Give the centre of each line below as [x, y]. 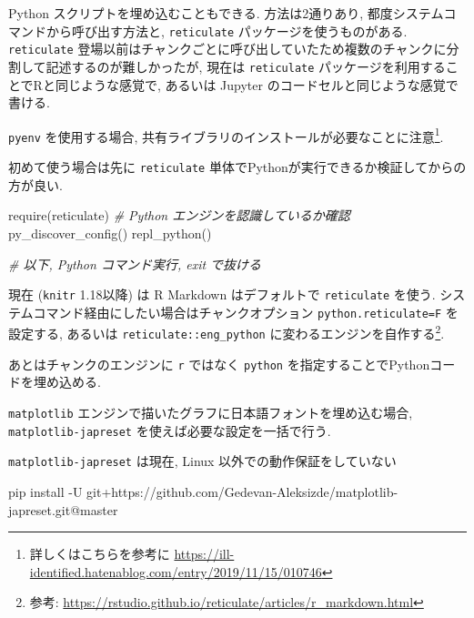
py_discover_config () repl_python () [110, 233]
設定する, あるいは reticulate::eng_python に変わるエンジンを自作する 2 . [227, 332]
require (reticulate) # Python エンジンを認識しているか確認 [179, 215]
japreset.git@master [63, 509]
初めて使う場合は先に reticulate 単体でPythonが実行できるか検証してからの [237, 167]
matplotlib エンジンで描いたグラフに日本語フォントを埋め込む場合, [211, 412]
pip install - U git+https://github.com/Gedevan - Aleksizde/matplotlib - [203, 491]
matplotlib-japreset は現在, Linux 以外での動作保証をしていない [202, 461]
